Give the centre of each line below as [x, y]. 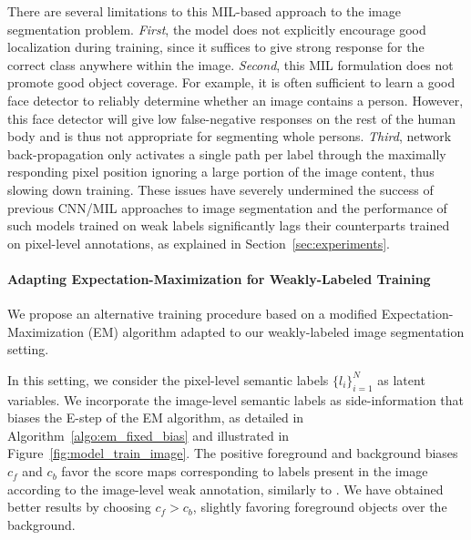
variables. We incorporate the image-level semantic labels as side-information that [236, 399]
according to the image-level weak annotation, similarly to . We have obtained [225, 489]
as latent [401, 379]
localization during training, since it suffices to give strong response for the [216, 47]
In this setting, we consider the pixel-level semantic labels [168, 379]
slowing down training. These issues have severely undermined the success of [220, 189]
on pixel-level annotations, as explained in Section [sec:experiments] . [199, 243]
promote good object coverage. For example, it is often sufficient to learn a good [231, 82]
